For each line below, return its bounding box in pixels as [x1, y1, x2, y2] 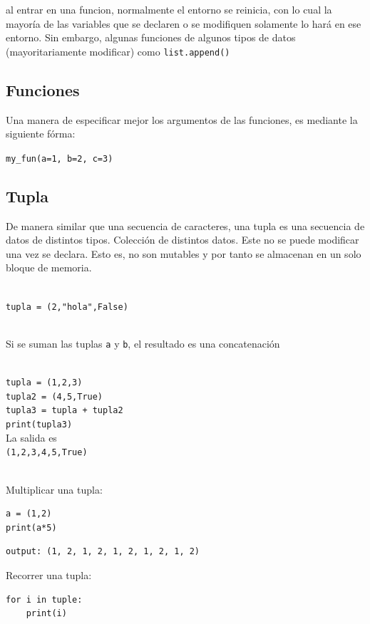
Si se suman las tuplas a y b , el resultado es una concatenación [6, 336, 280, 350]
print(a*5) [6, 522, 57, 533]
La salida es [6, 430, 57, 444]
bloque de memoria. [6, 260, 92, 275]
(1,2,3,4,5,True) [6, 447, 88, 458]
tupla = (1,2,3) [6, 378, 83, 388]
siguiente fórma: [6, 126, 76, 141]
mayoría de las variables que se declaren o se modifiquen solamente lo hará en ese [6, 16, 361, 31]
